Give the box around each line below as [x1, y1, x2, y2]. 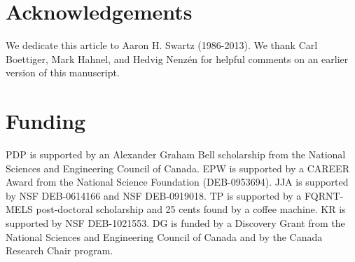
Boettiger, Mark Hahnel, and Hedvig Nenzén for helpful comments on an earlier [6, 51, 349, 66]
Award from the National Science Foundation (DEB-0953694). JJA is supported [6, 174, 349, 189]
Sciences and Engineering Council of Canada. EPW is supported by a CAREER [6, 160, 349, 175]
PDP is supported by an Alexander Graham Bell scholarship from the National [6, 147, 346, 162]
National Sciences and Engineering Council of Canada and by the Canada [6, 229, 323, 244]
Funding [6, 106, 86, 135]
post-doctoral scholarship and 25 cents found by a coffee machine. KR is [36, 202, 346, 216]
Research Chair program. [6, 243, 113, 258]
